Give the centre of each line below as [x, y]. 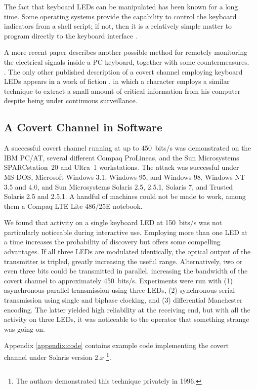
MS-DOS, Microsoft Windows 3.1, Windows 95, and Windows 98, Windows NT [125, 176]
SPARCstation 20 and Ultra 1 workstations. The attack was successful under [122, 167]
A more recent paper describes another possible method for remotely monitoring [126, 52]
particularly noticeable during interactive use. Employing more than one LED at [126, 232]
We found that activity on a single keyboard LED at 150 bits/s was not [113, 222]
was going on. [24, 329]
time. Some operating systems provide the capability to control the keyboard [120, 16]
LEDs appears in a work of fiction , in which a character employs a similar [117, 81]
